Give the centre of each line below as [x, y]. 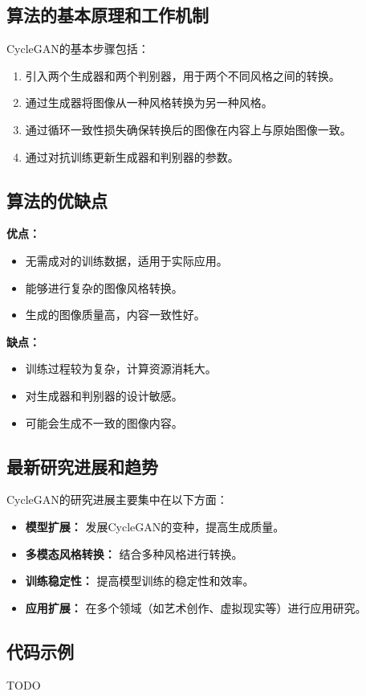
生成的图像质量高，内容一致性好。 [115, 315]
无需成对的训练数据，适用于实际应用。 [126, 260]
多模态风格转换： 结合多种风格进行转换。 [134, 553]
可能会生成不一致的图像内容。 [104, 422]
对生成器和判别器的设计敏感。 [104, 395]
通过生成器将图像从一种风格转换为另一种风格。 [149, 102]
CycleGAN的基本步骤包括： [78, 49]
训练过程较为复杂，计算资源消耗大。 [121, 368]
